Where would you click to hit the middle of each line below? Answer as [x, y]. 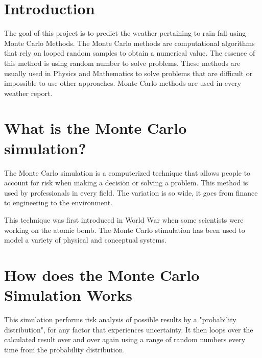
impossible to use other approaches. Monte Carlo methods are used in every [123, 83]
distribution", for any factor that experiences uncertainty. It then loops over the [129, 329]
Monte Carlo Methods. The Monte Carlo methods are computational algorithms [129, 43]
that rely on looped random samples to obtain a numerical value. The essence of [130, 53]
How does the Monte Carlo [102, 275]
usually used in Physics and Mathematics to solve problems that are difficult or [128, 73]
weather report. [28, 93]
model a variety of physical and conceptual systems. [85, 240]
